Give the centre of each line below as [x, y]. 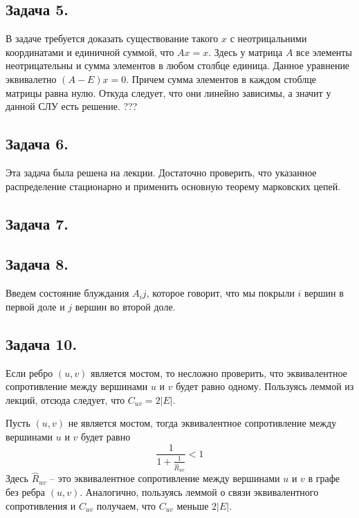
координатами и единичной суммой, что [90, 52]
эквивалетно [31, 78]
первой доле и [35, 306]
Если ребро [29, 372]
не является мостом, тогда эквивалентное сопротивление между [202, 423]
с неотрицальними [268, 38]
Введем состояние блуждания [67, 293]
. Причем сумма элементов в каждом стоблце [221, 78]
